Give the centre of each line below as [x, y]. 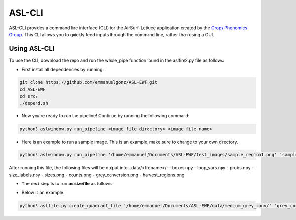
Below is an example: [43, 193]
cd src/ [29, 96]
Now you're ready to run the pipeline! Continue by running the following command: [106, 116]
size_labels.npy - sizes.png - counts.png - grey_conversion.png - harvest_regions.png [97, 175]
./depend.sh [34, 103]
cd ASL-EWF [33, 89]
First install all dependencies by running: [62, 70]
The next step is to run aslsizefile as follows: [67, 184]
